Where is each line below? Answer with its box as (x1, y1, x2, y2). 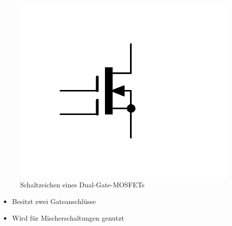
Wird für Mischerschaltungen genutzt (12, 212, 124, 223)
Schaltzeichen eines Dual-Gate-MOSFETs (20, 180, 145, 190)
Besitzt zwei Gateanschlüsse (12, 196, 96, 206)
